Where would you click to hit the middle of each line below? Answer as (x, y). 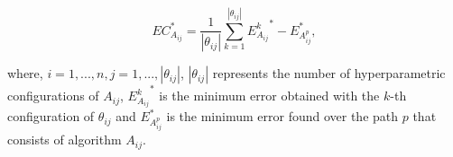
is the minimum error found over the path (282, 116)
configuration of (51, 116)
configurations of (53, 96)
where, (25, 73)
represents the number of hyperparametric (329, 73)
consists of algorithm (65, 140)
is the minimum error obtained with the (269, 96)
